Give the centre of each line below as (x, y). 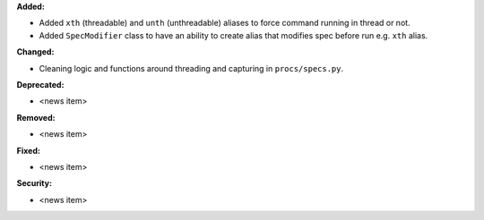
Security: (35, 183)
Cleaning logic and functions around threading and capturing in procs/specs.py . (191, 68)
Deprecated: (40, 84)
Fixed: (28, 150)
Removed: (36, 117)
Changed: (35, 52)
